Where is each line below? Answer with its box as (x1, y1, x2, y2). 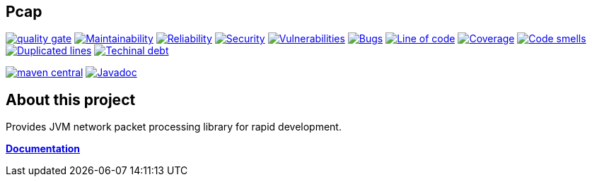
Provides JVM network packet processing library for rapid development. (6, 121, 342, 133)
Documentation (6, 142, 81, 155)
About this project (6, 90, 136, 109)
